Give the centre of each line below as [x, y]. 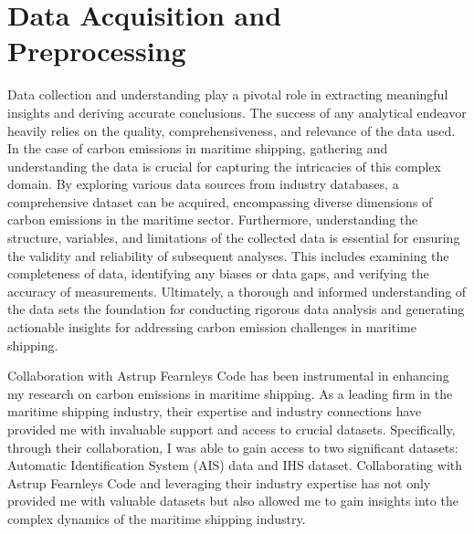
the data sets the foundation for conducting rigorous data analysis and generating [236, 309]
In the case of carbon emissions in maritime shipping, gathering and [198, 148]
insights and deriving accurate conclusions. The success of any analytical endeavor [237, 112]
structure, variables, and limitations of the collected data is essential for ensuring [234, 238]
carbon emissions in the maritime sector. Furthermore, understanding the [213, 220]
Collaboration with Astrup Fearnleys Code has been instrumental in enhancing [228, 376]
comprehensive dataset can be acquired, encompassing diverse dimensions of [220, 201]
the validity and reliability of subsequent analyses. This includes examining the [228, 255]
